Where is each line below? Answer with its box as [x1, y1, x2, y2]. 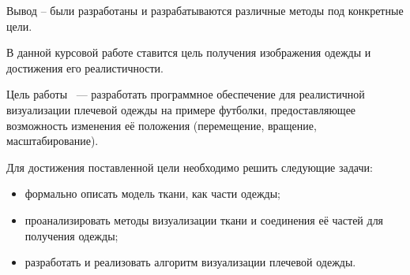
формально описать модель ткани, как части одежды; [24, 185, 280, 202]
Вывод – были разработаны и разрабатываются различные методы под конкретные [6, 2, 404, 18]
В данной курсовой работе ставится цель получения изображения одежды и [6, 44, 371, 61]
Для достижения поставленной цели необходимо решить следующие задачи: [6, 158, 373, 175]
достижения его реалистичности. [6, 59, 164, 76]
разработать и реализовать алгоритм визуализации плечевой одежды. [24, 254, 356, 270]
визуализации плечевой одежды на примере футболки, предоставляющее [6, 101, 356, 117]
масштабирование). [6, 132, 99, 149]
